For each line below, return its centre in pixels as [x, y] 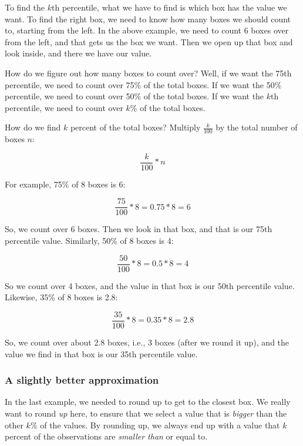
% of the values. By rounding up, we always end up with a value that [155, 425]
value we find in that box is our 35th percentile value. [101, 353]
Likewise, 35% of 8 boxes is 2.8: [61, 297]
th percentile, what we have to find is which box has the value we [169, 7]
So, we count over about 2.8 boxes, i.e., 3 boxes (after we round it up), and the [147, 342]
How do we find [33, 127]
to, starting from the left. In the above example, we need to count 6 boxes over [147, 30]
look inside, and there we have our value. [78, 53]
